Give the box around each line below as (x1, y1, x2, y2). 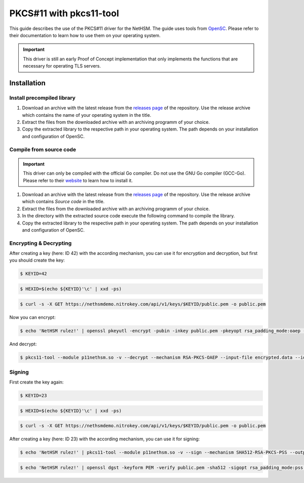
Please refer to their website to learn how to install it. (23, 177, 133, 183)
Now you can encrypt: (9, 314, 56, 320)
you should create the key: (9, 257, 65, 264)
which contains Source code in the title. (22, 199, 105, 205)
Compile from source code (9, 146, 77, 153)
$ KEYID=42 (20, 271, 47, 277)
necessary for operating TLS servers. (23, 63, 101, 69)
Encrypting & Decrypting (9, 239, 72, 246)
